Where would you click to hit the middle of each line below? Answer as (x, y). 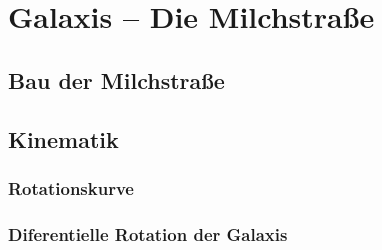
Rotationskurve (71, 187)
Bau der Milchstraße (116, 79)
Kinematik (63, 138)
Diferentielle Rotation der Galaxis (148, 233)
